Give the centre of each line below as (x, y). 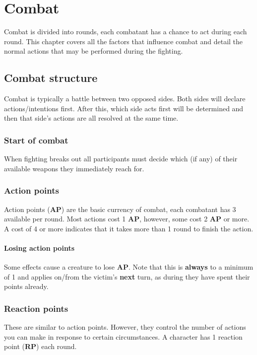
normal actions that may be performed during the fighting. (94, 51)
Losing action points (39, 248)
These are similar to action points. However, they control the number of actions (125, 327)
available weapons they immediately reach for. (74, 168)
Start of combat (36, 140)
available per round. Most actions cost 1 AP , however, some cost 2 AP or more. (127, 219)
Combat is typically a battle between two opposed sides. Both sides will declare (125, 99)
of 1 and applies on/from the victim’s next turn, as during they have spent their (127, 276)
